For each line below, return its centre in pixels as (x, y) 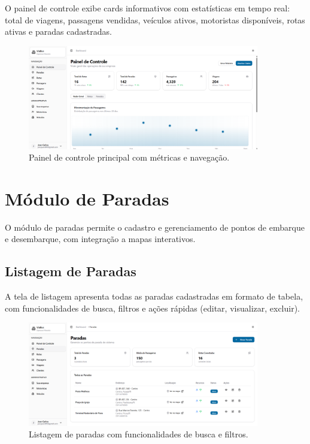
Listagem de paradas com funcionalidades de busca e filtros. (139, 434)
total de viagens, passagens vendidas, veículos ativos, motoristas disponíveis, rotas (155, 19)
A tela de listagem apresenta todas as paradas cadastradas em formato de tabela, (154, 296)
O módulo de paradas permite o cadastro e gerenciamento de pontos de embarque (155, 227)
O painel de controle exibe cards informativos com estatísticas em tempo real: (148, 8)
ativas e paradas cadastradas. (58, 31)
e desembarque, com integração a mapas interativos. (100, 239)
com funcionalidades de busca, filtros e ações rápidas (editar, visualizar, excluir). (153, 308)
